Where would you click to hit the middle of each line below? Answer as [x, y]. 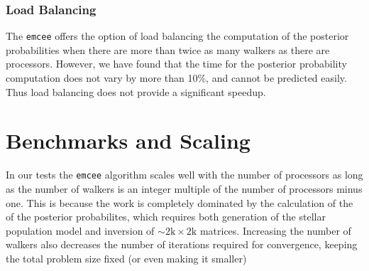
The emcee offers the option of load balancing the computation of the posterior [177, 36]
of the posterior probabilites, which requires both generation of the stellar [166, 217]
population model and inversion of [80, 230]
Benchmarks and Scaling [128, 140]
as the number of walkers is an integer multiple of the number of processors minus [184, 189]
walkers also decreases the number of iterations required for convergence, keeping [182, 244]
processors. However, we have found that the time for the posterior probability [176, 64]
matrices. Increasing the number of [275, 230]
